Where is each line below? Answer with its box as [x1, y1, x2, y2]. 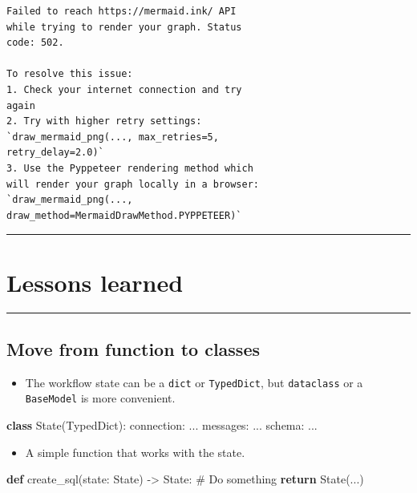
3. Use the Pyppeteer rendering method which [6, 162, 253, 174]
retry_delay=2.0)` [6, 147, 104, 159]
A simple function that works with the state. [25, 443, 245, 460]
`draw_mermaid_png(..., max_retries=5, [6, 131, 219, 143]
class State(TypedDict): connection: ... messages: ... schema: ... [6, 416, 318, 433]
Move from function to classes [6, 336, 260, 361]
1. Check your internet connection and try [6, 83, 242, 95]
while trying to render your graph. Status [6, 21, 242, 33]
